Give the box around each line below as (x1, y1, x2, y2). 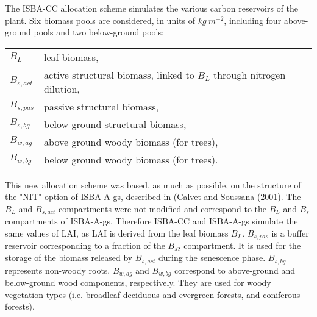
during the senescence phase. (158, 251, 266, 264)
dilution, (44, 81, 80, 96)
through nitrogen (213, 67, 286, 82)
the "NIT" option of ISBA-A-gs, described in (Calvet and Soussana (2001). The (5, 190, 301, 203)
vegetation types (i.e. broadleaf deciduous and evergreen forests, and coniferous (5, 288, 301, 301)
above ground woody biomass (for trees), (44, 134, 218, 149)
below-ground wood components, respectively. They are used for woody (5, 276, 271, 288)
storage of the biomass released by (5, 251, 133, 264)
